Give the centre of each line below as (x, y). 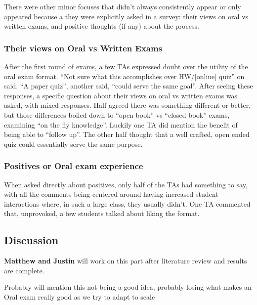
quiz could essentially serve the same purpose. (73, 144)
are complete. (24, 270)
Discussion (31, 240)
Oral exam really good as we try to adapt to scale (80, 296)
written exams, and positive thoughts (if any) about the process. (102, 26)
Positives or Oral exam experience (74, 166)
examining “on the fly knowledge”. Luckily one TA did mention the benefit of (121, 124)
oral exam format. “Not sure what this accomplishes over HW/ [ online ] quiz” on (124, 76)
